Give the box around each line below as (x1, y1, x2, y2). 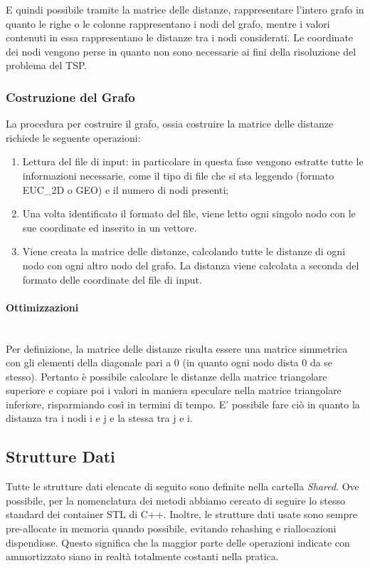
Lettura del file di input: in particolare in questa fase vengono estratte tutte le (22, 154, 364, 169)
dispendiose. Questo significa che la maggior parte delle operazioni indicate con (6, 535, 350, 549)
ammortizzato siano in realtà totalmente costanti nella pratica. (6, 549, 279, 564)
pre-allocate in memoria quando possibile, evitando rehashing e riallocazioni (6, 521, 337, 536)
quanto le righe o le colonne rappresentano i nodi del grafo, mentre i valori (6, 16, 330, 31)
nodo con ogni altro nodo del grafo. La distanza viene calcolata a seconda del (22, 257, 359, 272)
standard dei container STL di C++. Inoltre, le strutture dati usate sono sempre (6, 507, 357, 522)
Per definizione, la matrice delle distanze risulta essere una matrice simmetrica (6, 341, 348, 356)
